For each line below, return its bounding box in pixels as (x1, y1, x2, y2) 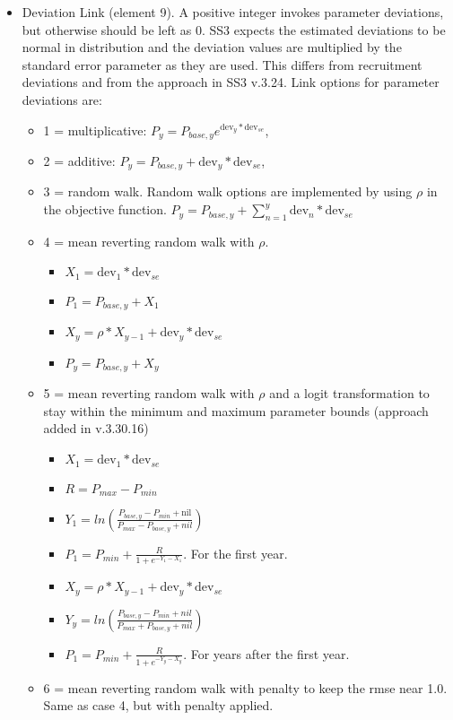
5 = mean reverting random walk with (43, 384, 255, 403)
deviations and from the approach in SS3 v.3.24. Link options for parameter (22, 73, 440, 91)
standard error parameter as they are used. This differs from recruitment (22, 55, 423, 74)
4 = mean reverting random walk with (43, 231, 255, 250)
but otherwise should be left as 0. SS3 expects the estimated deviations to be (22, 20, 446, 39)
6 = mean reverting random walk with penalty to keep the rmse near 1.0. (43, 678, 448, 697)
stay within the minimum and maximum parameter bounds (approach (43, 401, 429, 420)
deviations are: (22, 90, 102, 108)
